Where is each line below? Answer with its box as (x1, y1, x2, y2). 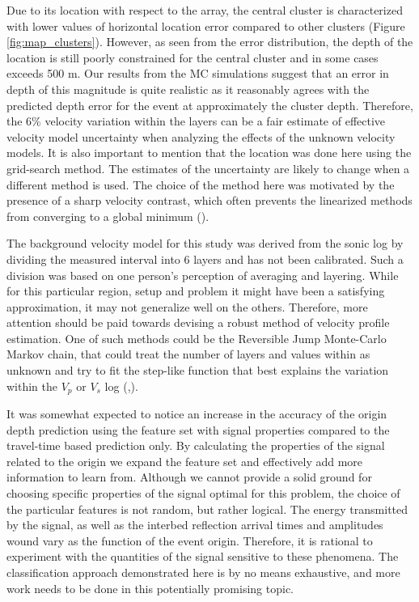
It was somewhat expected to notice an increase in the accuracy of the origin (6, 405, 387, 422)
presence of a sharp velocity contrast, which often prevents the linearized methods (6, 192, 413, 209)
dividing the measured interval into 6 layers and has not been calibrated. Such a (6, 250, 404, 267)
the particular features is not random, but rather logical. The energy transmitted (6, 500, 408, 517)
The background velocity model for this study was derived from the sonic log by (6, 235, 404, 252)
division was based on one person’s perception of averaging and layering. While (6, 266, 399, 283)
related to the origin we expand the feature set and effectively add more (6, 452, 363, 469)
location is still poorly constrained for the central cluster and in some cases (6, 49, 379, 66)
